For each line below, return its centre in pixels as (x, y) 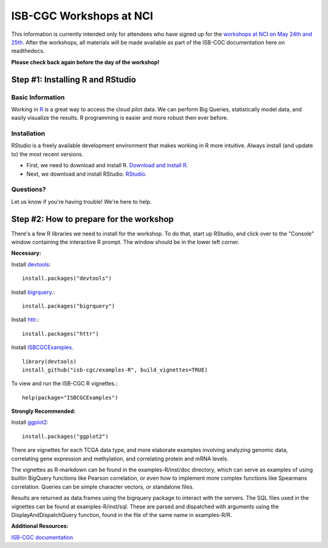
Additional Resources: (40, 526)
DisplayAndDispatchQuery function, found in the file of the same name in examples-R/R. (121, 515)
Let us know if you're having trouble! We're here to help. (81, 201)
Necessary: (26, 253)
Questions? (29, 190)
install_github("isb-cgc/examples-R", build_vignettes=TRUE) (115, 370)
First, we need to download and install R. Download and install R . (107, 165)
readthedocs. (28, 51)
